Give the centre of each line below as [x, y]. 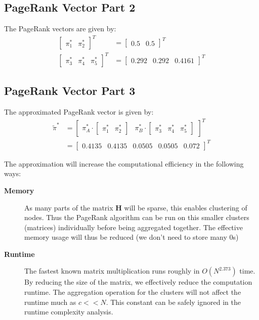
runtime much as [50, 302]
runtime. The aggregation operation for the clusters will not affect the [133, 292]
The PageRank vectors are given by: [60, 29]
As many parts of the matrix [69, 207]
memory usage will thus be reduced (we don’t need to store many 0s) [132, 237]
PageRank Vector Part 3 [70, 91]
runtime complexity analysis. [69, 312]
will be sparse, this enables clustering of [186, 207]
